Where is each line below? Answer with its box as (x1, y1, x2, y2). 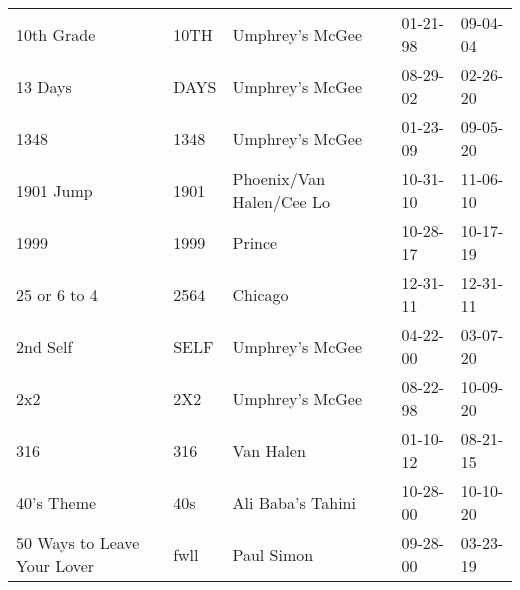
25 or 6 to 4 (16, 282, 98, 306)
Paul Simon (232, 542, 314, 566)
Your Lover (16, 554, 95, 577)
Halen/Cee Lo (232, 190, 331, 213)
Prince (232, 230, 278, 254)
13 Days (16, 74, 72, 98)
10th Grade (16, 22, 96, 46)
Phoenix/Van (232, 167, 326, 190)
